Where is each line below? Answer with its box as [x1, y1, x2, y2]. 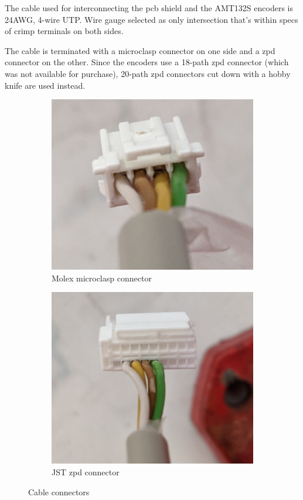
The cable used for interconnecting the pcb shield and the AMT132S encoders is [5, 2, 293, 14]
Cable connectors [28, 485, 90, 498]
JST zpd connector [52, 466, 120, 478]
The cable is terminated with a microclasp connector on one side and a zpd [5, 44, 275, 56]
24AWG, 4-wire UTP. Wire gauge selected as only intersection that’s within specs [5, 13, 298, 25]
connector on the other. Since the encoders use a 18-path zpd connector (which [5, 56, 289, 68]
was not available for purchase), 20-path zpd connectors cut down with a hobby [5, 67, 291, 79]
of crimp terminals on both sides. [5, 25, 124, 37]
